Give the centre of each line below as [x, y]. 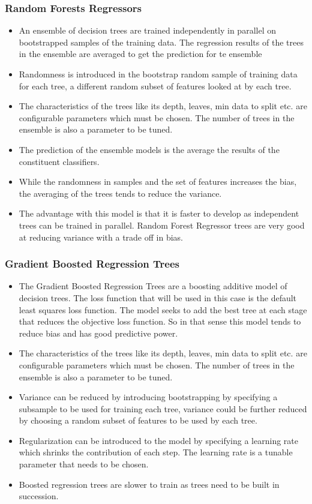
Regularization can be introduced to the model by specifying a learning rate [158, 440]
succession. [39, 496]
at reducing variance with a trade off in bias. [101, 237]
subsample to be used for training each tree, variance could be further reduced [163, 408]
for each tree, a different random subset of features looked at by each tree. [155, 85]
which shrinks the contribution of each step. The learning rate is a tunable [156, 452]
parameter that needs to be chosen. [84, 464]
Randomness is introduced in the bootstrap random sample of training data [158, 74]
